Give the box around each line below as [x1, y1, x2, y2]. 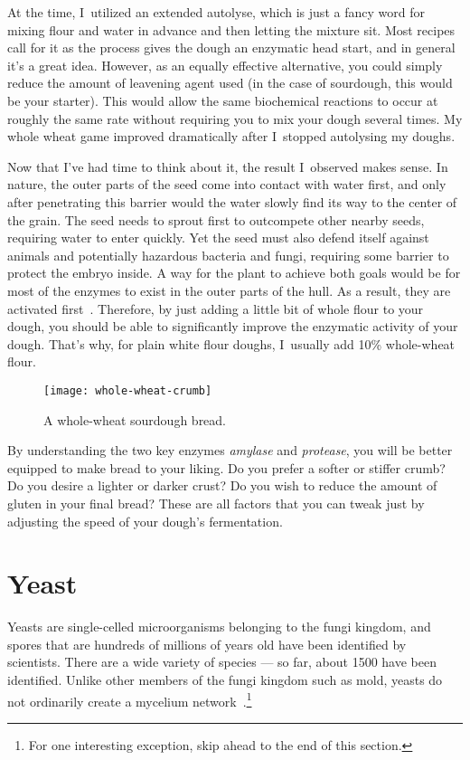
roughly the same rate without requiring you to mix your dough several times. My [7, 109, 463, 128]
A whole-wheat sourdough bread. [43, 410, 227, 429]
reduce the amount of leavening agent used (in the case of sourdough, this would [7, 73, 453, 92]
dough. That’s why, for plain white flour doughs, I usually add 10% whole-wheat [7, 334, 456, 353]
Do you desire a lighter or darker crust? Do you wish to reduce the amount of [7, 476, 437, 495]
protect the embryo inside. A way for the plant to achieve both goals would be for [7, 263, 461, 282]
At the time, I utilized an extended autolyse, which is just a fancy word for [7, 3, 425, 21]
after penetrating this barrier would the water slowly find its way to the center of [7, 192, 457, 211]
